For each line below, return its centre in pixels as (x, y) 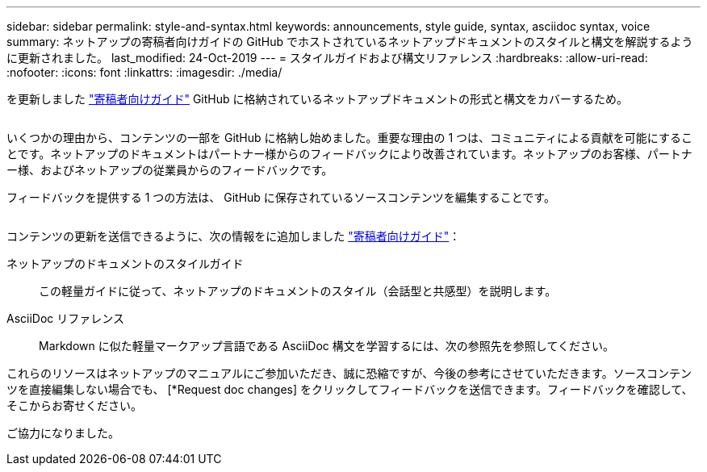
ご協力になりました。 (63, 433)
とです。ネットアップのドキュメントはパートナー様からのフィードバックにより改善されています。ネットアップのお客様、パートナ (349, 154)
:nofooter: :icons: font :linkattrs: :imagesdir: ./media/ (144, 72)
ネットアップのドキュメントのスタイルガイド (125, 263)
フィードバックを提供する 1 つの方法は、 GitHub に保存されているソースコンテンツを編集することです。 (281, 197)
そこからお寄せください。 (74, 405)
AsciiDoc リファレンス (65, 318)
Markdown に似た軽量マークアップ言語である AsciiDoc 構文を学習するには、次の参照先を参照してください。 (326, 346)
